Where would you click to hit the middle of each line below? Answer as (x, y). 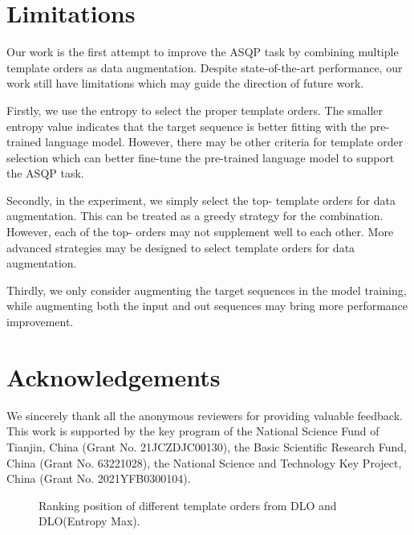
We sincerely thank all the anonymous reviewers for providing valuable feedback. (205, 415)
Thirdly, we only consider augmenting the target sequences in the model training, (207, 290)
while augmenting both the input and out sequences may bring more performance (207, 306)
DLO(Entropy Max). (89, 521)
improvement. (40, 322)
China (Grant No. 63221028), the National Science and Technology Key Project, (204, 462)
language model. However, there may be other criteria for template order (224, 142)
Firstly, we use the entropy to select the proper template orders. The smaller (195, 110)
